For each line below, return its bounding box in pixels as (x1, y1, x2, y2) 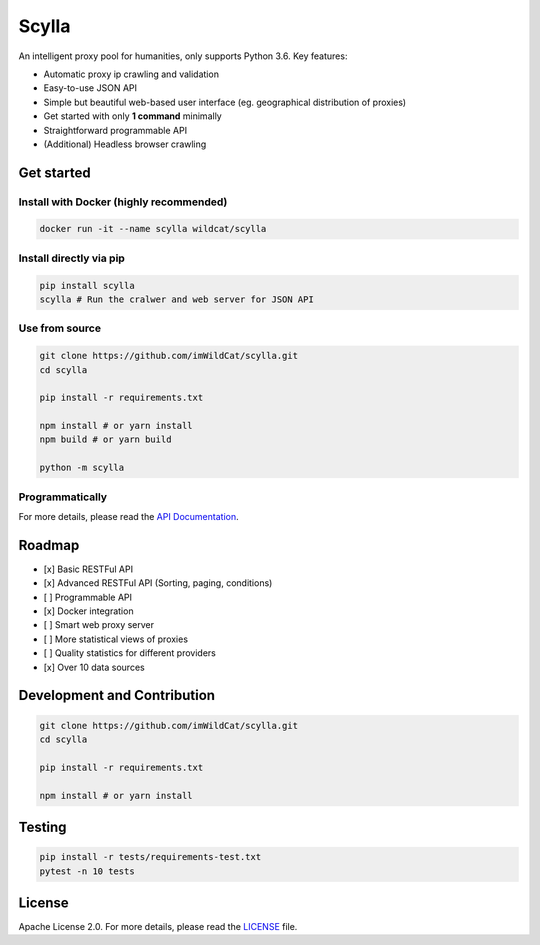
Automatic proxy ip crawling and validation (43, 68, 220, 80)
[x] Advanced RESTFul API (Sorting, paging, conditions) (43, 577, 273, 589)
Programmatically (18, 490, 108, 504)
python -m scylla (39, 462, 125, 474)
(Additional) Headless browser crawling (43, 138, 207, 150)
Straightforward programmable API (43, 124, 188, 136)
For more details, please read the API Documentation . (18, 510, 239, 522)
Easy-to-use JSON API (43, 82, 137, 94)
